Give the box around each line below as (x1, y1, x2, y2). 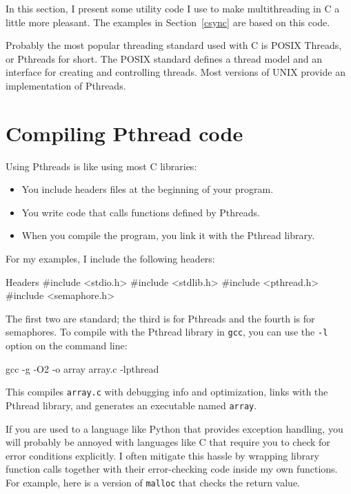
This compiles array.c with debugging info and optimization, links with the (6, 384, 328, 399)
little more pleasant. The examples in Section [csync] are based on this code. (6, 14, 330, 29)
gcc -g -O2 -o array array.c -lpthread (6, 361, 159, 375)
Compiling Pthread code (6, 119, 243, 147)
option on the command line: (6, 338, 128, 353)
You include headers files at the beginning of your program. (21, 182, 274, 196)
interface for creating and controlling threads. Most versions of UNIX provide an (6, 65, 345, 79)
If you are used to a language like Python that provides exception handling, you (6, 421, 343, 435)
